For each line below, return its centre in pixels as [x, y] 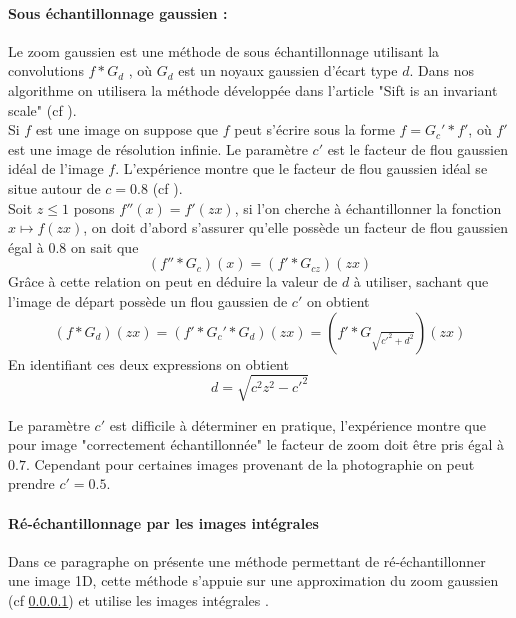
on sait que [105, 246]
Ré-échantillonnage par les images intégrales [163, 522]
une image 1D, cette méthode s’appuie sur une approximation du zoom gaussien [253, 580]
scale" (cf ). [42, 109]
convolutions [46, 70]
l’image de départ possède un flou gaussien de [148, 300]
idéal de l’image [56, 168]
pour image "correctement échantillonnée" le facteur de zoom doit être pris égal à [256, 444]
